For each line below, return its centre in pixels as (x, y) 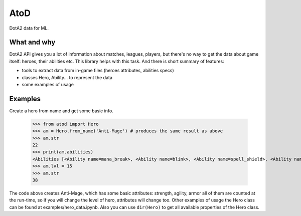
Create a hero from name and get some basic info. (61, 111)
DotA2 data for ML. (29, 28)
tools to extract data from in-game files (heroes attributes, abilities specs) (98, 71)
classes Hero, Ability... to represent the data (67, 77)
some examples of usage (48, 85)
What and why (32, 42)
